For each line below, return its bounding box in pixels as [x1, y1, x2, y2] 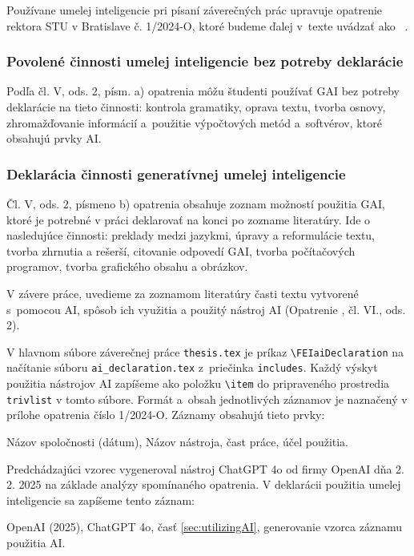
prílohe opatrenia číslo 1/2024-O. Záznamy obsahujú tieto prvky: [6, 406, 325, 423]
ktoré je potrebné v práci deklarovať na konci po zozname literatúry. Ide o [6, 211, 371, 228]
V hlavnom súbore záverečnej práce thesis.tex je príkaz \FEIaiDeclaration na [6, 343, 404, 360]
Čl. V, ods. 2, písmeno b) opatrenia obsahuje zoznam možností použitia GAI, [6, 195, 385, 212]
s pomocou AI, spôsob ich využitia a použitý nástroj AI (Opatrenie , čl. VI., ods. [6, 300, 406, 317]
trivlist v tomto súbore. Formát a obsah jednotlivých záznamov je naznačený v [6, 390, 408, 407]
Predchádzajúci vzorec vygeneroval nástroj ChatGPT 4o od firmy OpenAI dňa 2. [6, 460, 405, 477]
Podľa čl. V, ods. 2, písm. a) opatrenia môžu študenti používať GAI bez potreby [6, 83, 400, 99]
